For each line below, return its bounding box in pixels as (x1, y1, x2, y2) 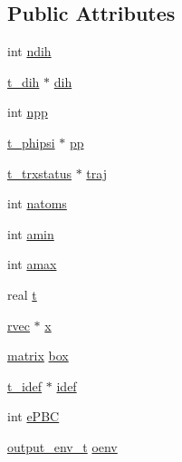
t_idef (7, 376, 43, 395)
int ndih (7, 42, 52, 61)
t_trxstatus (7, 163, 72, 182)
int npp (7, 102, 48, 121)
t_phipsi (7, 132, 55, 151)
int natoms (7, 194, 67, 213)
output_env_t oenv (7, 437, 118, 456)
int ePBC (7, 407, 60, 426)
